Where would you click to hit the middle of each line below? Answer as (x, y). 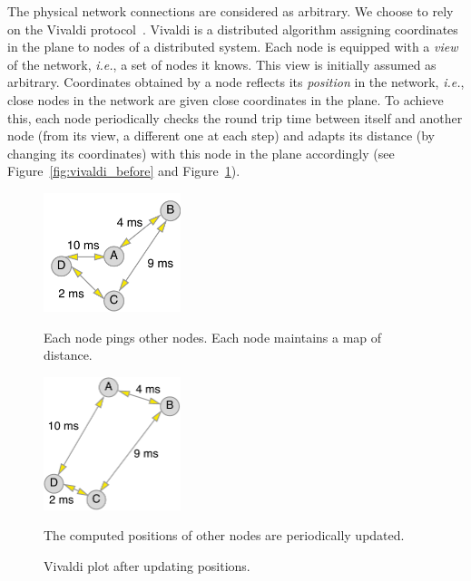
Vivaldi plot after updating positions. (147, 565)
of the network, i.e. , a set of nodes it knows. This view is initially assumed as (222, 64)
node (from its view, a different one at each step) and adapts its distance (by (221, 136)
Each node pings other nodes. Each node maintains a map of (213, 337)
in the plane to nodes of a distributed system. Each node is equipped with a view (233, 47)
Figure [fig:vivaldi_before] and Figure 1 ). (124, 171)
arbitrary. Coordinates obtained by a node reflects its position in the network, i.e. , (236, 82)
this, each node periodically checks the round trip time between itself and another (235, 117)
